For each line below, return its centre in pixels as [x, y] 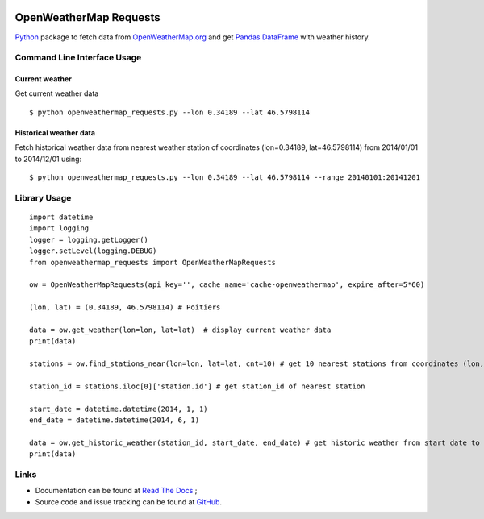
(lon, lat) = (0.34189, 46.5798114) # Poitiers [125, 307]
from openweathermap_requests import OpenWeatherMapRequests [152, 262]
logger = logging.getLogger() [89, 239]
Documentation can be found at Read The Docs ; [116, 491]
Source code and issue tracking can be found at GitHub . [128, 502]
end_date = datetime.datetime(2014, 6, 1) [115, 420]
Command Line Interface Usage [78, 58]
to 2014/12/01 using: [48, 159]
